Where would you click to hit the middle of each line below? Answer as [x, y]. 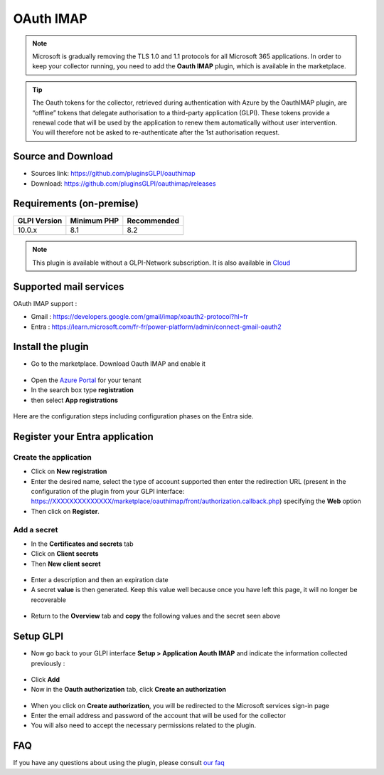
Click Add [46, 679]
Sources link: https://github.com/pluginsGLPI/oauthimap [113, 174]
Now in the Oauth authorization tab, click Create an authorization [129, 690]
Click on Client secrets [65, 554]
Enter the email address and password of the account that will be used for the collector [158, 716]
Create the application [52, 457]
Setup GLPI [38, 637]
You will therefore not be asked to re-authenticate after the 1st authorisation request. [156, 132]
